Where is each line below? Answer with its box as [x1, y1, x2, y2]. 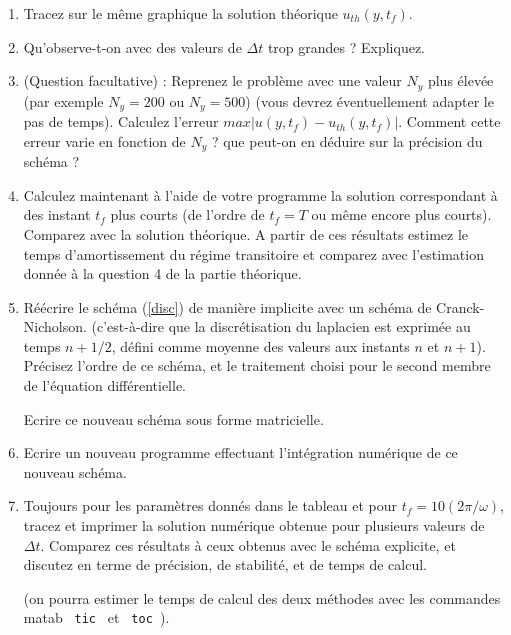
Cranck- [436, 296, 485, 317]
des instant [23, 204, 91, 225]
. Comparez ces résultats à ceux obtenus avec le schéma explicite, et [40, 534, 456, 555]
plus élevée [427, 70, 494, 91]
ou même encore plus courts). [311, 204, 492, 225]
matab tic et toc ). [23, 607, 170, 628]
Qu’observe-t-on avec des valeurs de [23, 36, 242, 57]
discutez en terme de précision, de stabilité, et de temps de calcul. [23, 554, 428, 575]
